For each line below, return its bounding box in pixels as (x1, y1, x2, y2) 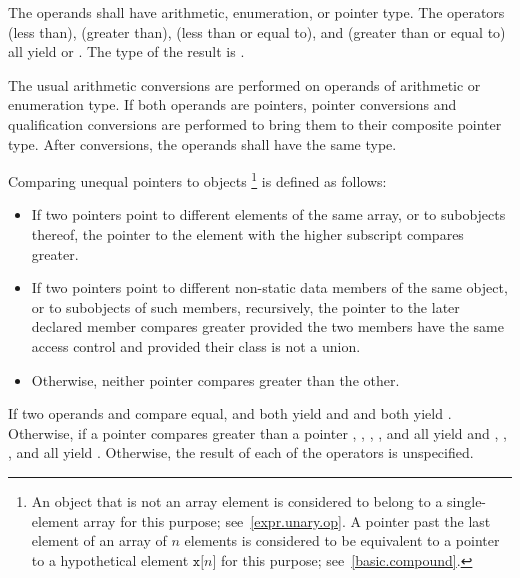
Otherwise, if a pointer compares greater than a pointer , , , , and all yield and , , (8, 422, 507, 443)
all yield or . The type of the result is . (8, 41, 245, 62)
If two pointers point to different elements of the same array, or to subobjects (31, 204, 506, 225)
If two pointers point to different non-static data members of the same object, (31, 277, 508, 298)
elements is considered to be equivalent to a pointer (184, 530, 500, 551)
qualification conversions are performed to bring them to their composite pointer (8, 113, 502, 134)
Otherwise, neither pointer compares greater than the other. (31, 369, 400, 390)
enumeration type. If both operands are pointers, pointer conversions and (8, 94, 457, 115)
